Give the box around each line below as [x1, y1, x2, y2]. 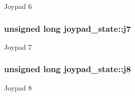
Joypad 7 [4, 41, 32, 52]
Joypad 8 [4, 82, 32, 93]
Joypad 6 [4, 1, 32, 11]
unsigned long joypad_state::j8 [4, 63, 131, 75]
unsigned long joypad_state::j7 [4, 22, 131, 34]
